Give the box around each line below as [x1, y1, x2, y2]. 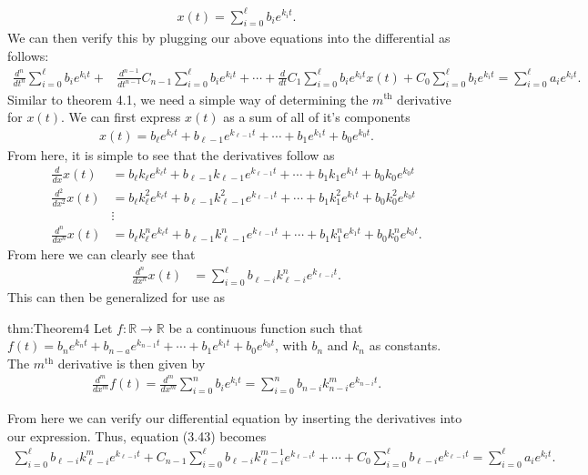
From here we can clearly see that [7, 244, 196, 263]
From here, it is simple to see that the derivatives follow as [7, 145, 335, 164]
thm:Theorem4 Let [7, 318, 113, 337]
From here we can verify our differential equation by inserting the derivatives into [7, 409, 462, 428]
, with [274, 336, 308, 355]
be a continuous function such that [168, 318, 363, 337]
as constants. [369, 336, 441, 355]
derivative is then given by [57, 353, 206, 372]
